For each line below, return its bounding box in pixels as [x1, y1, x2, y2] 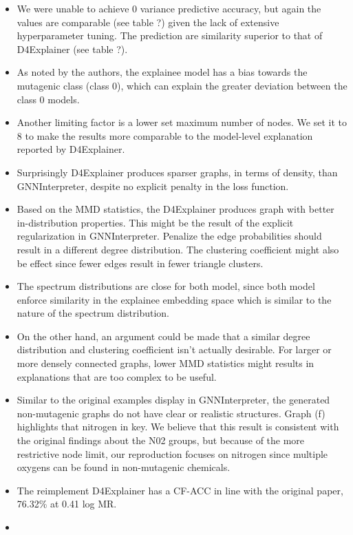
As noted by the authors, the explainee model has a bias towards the [17, 65, 308, 79]
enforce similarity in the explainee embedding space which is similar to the [17, 292, 332, 306]
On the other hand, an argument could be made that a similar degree [17, 328, 310, 343]
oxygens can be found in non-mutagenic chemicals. [17, 460, 231, 474]
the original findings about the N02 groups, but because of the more [17, 433, 305, 448]
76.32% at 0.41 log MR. [17, 496, 117, 511]
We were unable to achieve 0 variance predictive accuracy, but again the [17, 1, 321, 15]
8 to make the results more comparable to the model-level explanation [17, 128, 313, 143]
